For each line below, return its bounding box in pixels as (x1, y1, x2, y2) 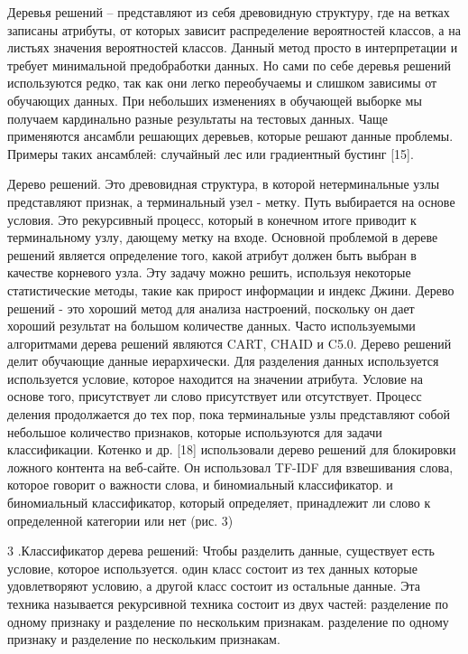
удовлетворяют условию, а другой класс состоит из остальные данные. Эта (7, 576, 421, 595)
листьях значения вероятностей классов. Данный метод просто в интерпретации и (7, 38, 458, 57)
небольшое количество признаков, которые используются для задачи (7, 422, 382, 441)
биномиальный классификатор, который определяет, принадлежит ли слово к (7, 493, 431, 512)
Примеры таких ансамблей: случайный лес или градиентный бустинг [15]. (7, 144, 414, 163)
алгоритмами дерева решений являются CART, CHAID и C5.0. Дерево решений (7, 333, 452, 352)
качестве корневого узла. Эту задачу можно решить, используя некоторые (7, 263, 411, 282)
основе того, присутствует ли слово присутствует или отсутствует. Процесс (7, 387, 422, 406)
